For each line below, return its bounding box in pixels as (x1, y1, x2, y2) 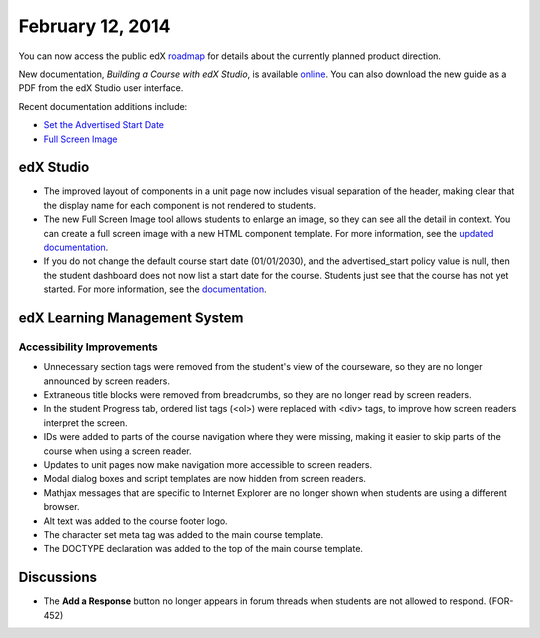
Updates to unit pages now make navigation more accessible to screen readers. (43, 459, 373, 471)
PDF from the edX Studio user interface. (18, 82, 184, 94)
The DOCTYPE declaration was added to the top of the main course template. (43, 543, 364, 555)
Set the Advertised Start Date (43, 119, 165, 131)
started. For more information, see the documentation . (43, 283, 267, 295)
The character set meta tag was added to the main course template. (43, 528, 324, 540)
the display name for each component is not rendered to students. (43, 199, 317, 211)
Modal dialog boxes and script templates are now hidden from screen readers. (43, 473, 367, 485)
